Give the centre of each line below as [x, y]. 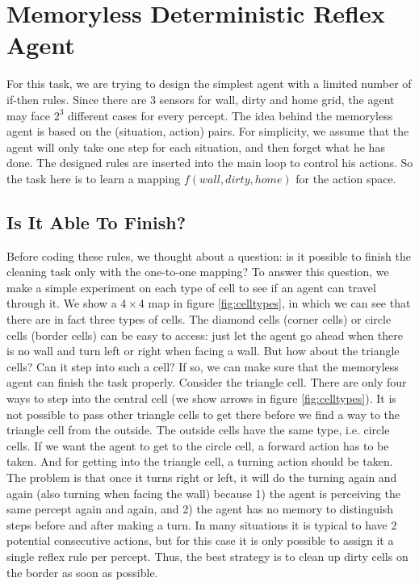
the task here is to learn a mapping [94, 178]
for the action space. [346, 178]
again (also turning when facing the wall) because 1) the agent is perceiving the [203, 493]
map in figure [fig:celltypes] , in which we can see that [279, 303]
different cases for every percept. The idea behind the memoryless [230, 115]
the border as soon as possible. [82, 572]
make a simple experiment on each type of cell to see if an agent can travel [191, 287]
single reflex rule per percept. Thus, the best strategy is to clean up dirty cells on [207, 556]
